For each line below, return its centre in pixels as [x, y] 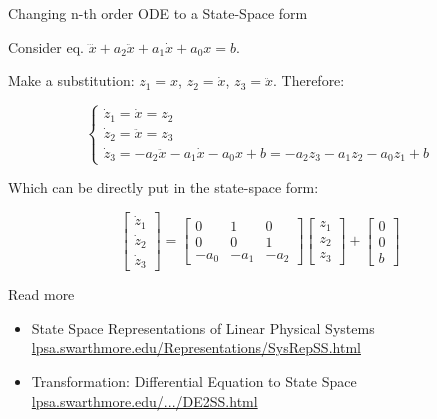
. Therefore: [308, 80]
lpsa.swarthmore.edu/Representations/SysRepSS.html [196, 347]
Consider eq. [46, 46]
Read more [41, 294]
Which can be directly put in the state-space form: [163, 187]
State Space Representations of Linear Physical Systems [203, 327]
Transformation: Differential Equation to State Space [194, 380]
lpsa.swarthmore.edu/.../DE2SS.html [144, 400]
